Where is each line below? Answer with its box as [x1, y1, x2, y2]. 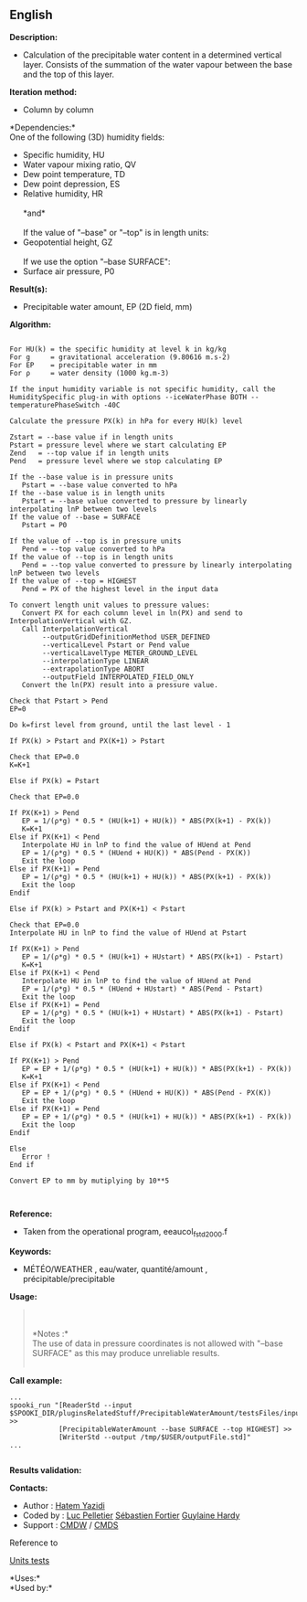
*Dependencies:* [9, 122, 76, 133]
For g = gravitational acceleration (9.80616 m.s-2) [9, 352, 231, 362]
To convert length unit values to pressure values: [9, 600, 210, 610]
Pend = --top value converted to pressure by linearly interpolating [21, 560, 292, 569]
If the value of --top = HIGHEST [9, 576, 137, 586]
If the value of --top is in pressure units [9, 536, 182, 546]
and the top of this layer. [22, 69, 115, 80]
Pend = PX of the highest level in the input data [21, 584, 219, 593]
